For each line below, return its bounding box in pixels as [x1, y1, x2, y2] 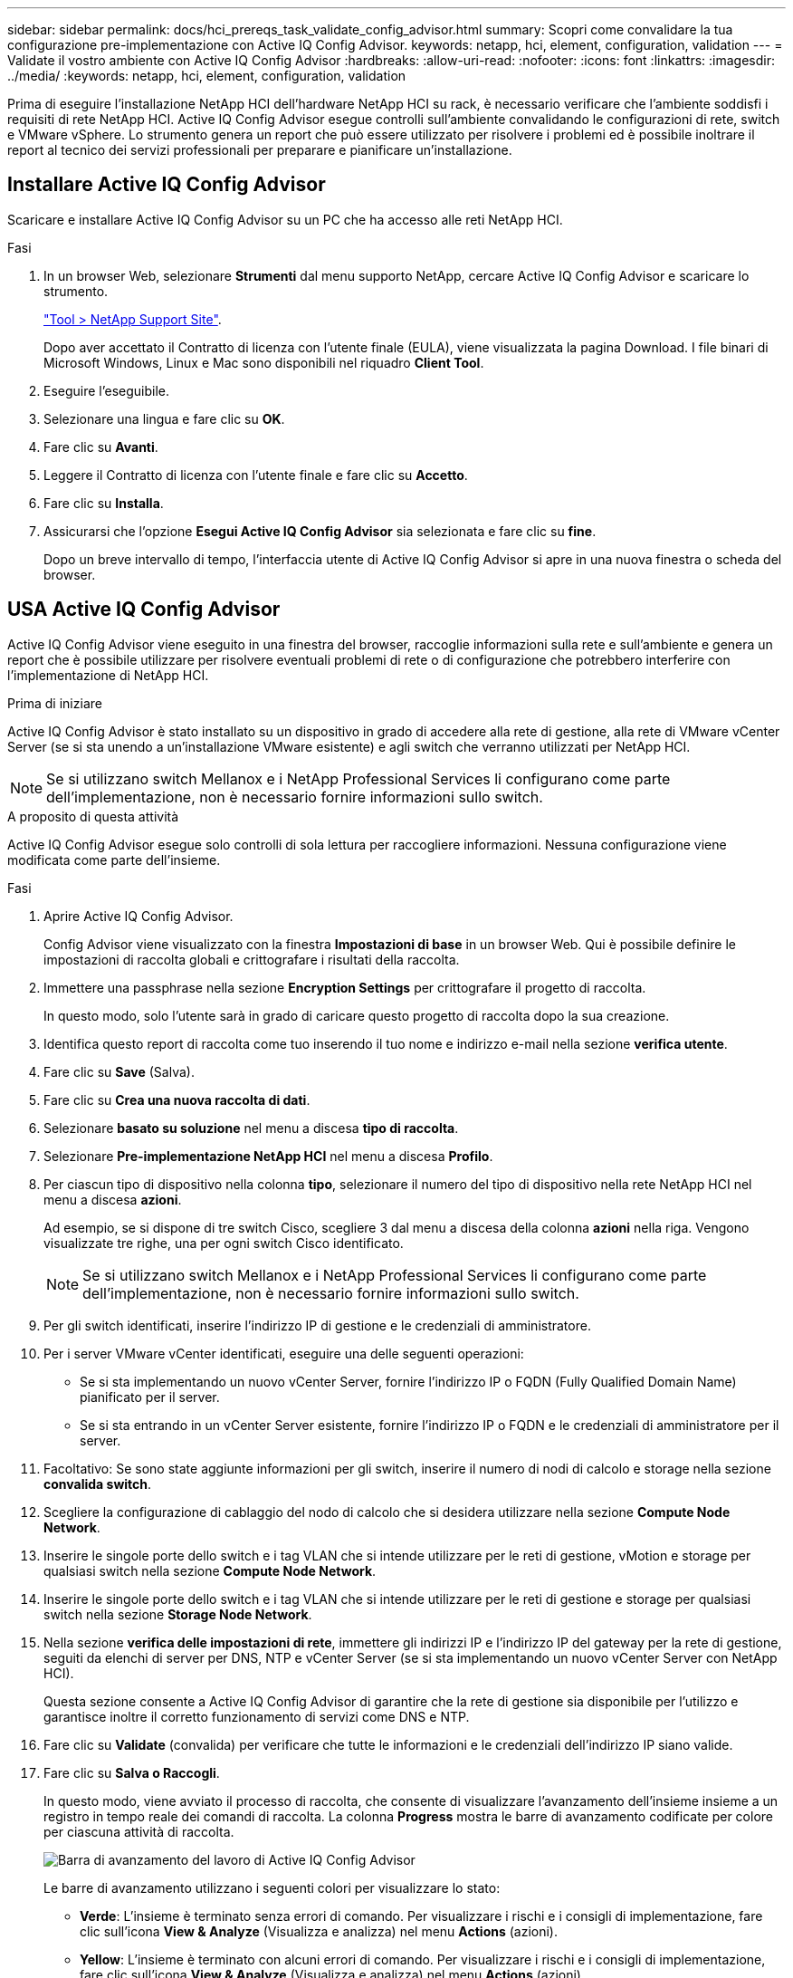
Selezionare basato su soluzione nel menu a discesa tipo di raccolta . [43, 1119, 459, 1136]
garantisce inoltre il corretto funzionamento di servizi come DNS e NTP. [43, 1708, 470, 1724]
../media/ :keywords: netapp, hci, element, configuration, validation [7, 68, 406, 83]
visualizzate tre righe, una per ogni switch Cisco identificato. [43, 1234, 404, 1251]
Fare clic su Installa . [43, 494, 164, 511]
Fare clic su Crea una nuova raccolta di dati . [43, 1091, 311, 1108]
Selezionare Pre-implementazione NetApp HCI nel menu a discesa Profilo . [43, 1147, 493, 1164]
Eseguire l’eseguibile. [43, 382, 170, 398]
